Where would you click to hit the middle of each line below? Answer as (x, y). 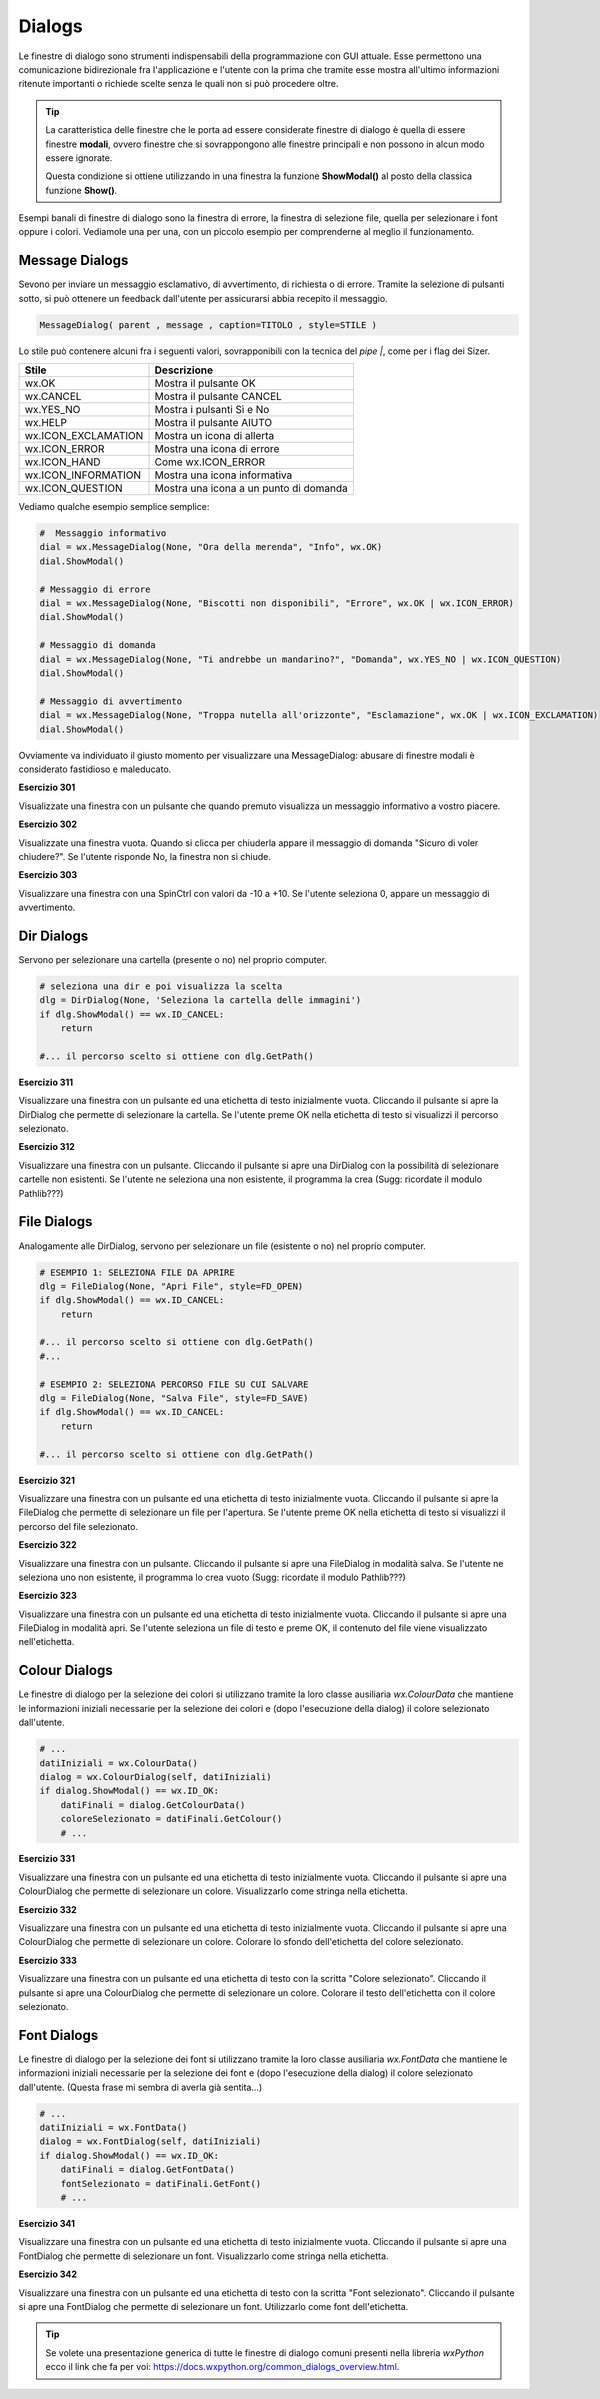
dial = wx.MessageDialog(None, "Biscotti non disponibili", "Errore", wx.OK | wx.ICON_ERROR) (277, 603)
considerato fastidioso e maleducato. (95, 769)
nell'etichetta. (46, 1642)
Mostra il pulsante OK (205, 383)
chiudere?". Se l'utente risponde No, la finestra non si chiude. (145, 856)
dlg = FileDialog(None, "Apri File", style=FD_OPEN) (171, 1286)
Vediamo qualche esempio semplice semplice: (114, 507)
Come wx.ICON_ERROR (209, 462)
